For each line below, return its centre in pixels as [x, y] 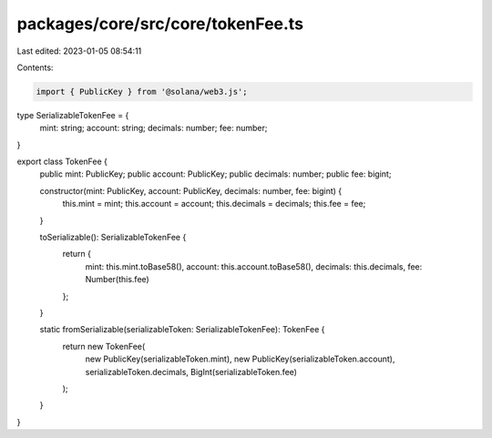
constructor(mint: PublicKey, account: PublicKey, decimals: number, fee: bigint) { [191, 190]
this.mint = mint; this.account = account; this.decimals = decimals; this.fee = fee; [214, 204]
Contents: [35, 67]
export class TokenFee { [62, 162]
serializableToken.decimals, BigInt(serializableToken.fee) [191, 372]
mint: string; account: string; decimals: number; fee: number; [154, 128]
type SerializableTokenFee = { [73, 115]
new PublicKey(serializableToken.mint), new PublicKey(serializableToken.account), [240, 359]
